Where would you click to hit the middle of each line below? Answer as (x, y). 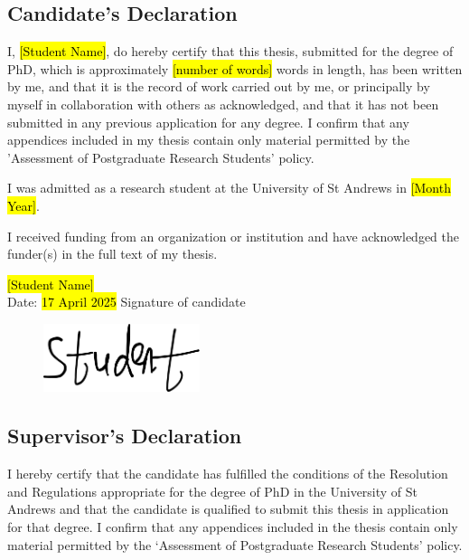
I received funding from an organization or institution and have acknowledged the (233, 236)
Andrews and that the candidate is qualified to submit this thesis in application (228, 509)
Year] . (23, 205)
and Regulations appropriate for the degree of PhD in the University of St (213, 491)
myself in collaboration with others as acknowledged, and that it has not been (223, 104)
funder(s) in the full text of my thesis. (113, 254)
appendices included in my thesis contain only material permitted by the (209, 140)
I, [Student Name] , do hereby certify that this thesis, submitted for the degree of (230, 51)
